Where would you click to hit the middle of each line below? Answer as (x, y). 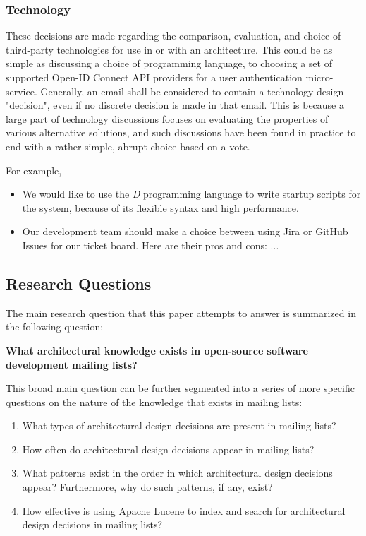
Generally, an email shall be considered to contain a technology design (192, 91)
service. (22, 91)
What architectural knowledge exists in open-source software (157, 350)
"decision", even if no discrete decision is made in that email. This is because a (175, 105)
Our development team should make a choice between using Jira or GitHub (185, 231)
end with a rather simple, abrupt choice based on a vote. (128, 146)
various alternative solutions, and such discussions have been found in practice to (181, 132)
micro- (319, 77)
